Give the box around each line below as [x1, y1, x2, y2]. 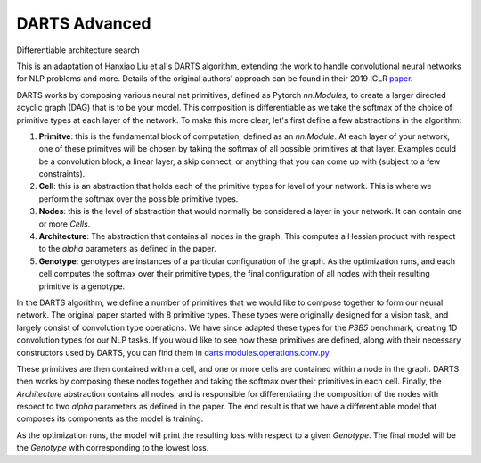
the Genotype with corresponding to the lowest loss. [16, 442, 209, 453]
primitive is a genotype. [38, 281, 126, 292]
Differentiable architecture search [16, 45, 140, 55]
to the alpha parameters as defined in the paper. [38, 244, 217, 254]
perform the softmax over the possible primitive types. [38, 193, 239, 204]
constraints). [38, 169, 86, 179]
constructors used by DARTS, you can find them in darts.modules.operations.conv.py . [16, 347, 331, 358]
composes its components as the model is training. [16, 413, 204, 424]
